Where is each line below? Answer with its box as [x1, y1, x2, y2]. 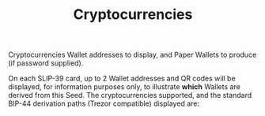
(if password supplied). [8, 58, 84, 68]
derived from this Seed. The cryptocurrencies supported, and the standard [8, 91, 252, 100]
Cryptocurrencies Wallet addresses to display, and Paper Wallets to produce [8, 50, 257, 60]
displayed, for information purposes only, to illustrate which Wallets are [8, 82, 241, 92]
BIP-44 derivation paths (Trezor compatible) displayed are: [8, 99, 200, 108]
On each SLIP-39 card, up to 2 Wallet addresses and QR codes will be [8, 73, 236, 84]
